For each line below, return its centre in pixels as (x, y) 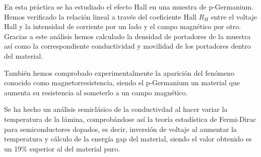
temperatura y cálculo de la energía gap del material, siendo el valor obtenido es (128, 139)
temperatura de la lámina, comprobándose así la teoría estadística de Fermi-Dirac (130, 119)
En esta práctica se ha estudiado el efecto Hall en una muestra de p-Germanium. (129, 7)
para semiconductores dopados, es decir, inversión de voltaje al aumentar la (120, 129)
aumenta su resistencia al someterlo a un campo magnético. (96, 92)
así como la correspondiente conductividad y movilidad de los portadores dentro (127, 46)
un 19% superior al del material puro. (62, 148)
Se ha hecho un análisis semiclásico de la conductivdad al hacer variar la (116, 109)
